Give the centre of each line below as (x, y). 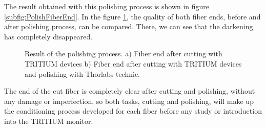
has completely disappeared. (48, 36)
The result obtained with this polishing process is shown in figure (107, 6)
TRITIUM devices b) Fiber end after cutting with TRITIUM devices (133, 63)
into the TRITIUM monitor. (49, 121)
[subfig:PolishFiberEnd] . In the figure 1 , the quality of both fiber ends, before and (132, 16)
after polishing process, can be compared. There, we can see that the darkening (129, 26)
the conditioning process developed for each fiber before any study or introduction (133, 111)
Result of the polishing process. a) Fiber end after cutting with (124, 54)
